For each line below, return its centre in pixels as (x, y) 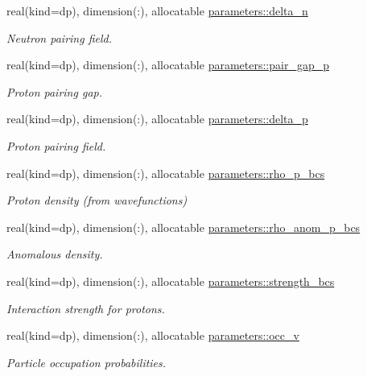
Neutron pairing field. (59, 37)
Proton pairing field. (56, 145)
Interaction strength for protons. (86, 308)
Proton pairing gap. (54, 91)
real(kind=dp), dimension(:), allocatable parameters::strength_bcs (171, 281)
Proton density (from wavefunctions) (97, 200)
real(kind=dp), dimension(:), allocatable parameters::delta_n (157, 10)
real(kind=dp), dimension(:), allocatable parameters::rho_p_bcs (166, 173)
